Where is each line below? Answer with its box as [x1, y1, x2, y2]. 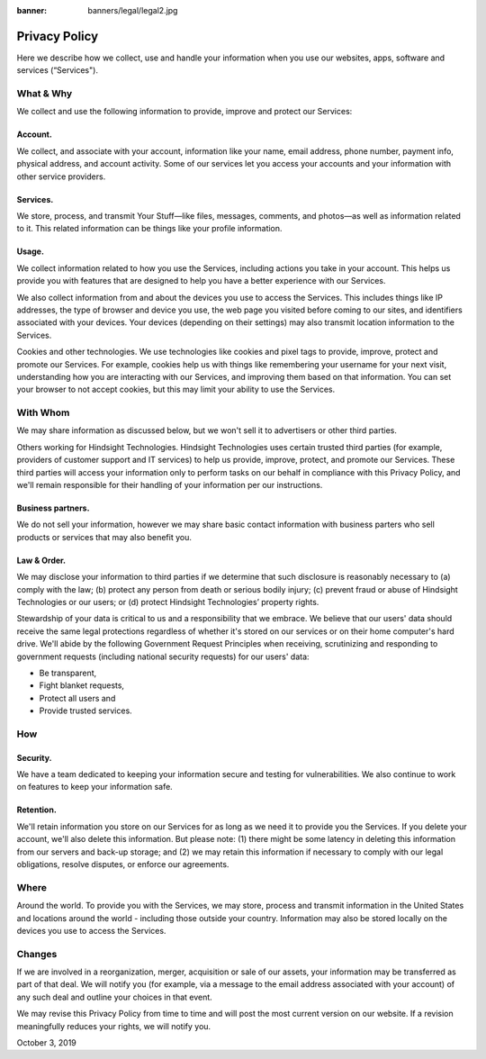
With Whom [16, 406, 70, 419]
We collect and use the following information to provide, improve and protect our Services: [16, 106, 353, 117]
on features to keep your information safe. [16, 782, 173, 792]
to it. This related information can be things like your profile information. [16, 223, 283, 234]
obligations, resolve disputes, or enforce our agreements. [16, 858, 229, 869]
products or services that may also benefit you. [16, 531, 193, 542]
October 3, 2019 [16, 1037, 76, 1048]
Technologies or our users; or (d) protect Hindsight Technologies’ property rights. [16, 596, 319, 607]
